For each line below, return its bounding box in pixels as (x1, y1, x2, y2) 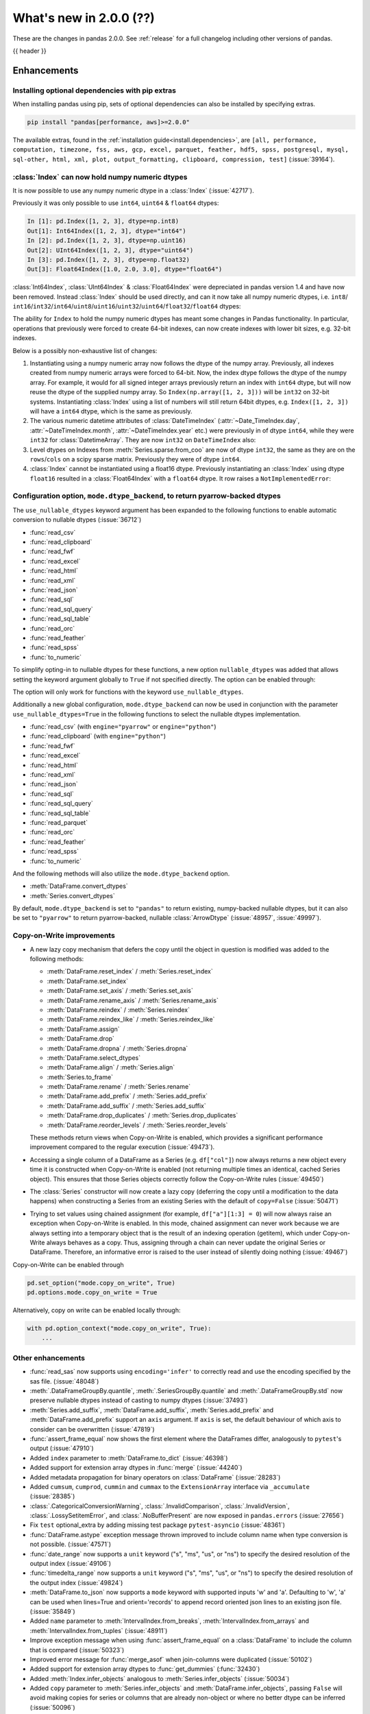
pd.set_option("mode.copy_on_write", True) (27, 1279, 176, 1287)
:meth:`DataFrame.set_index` (47, 977, 129, 985)
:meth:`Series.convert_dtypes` (29, 891, 116, 900)
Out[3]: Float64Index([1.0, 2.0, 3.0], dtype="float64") (27, 265, 223, 274)
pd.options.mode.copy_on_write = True (27, 1289, 158, 1296)
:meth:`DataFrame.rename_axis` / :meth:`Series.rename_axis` (47, 996, 219, 1004)
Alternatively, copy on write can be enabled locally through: (12, 1306, 181, 1314)
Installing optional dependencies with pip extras (12, 86, 176, 95)
